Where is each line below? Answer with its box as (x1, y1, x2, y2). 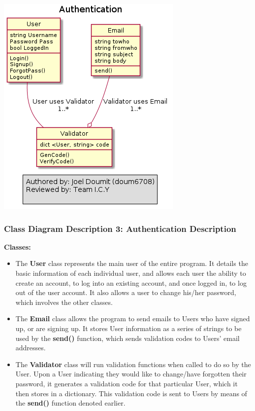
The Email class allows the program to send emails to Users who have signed (15, 313, 250, 324)
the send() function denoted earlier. (15, 398, 126, 408)
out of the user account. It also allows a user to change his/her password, (15, 287, 236, 298)
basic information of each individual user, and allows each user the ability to (15, 268, 246, 278)
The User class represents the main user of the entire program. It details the (15, 258, 248, 268)
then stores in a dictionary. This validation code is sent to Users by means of (15, 388, 247, 398)
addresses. (15, 342, 46, 353)
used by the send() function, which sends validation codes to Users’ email (15, 333, 240, 343)
